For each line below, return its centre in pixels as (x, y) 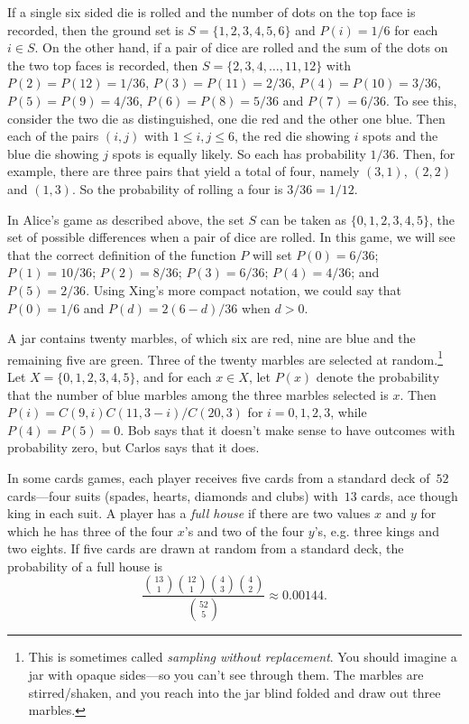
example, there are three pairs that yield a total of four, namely (184, 171)
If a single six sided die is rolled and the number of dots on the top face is (212, 12)
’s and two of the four (244, 530)
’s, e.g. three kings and (377, 530)
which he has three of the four (91, 530)
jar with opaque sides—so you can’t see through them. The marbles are (226, 674)
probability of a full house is (85, 566)
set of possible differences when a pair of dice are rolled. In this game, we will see (231, 237)
